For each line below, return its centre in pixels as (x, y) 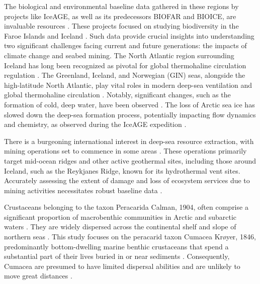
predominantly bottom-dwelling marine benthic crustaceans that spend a (116, 246)
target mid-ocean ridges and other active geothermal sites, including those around (130, 160)
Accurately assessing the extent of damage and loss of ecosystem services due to (127, 180)
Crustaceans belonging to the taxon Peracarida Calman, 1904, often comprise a (126, 207)
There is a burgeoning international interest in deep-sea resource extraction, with (129, 141)
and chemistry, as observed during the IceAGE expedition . (95, 124)
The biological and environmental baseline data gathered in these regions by (121, 6)
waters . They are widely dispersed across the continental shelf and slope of (120, 227)
